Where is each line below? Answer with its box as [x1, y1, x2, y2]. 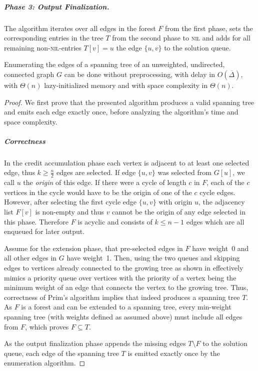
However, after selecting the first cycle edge [4, 196, 137, 207]
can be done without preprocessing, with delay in [64, 68, 215, 79]
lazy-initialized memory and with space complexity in [44, 79, 208, 90]
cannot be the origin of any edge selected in [112, 206, 245, 217]
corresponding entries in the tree [4, 32, 103, 43]
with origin [158, 196, 192, 207]
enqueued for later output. [4, 226, 85, 236]
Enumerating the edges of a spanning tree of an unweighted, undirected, [4, 59, 225, 69]
